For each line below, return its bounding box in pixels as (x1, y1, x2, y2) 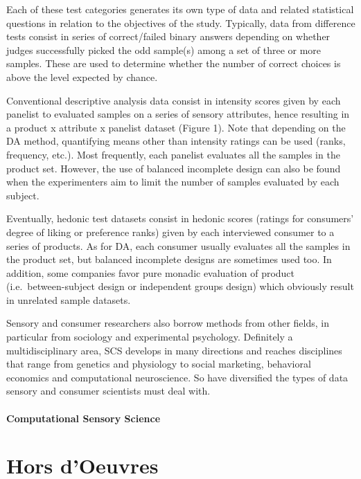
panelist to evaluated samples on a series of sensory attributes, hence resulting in (6, 107, 350, 121)
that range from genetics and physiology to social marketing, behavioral (6, 356, 311, 371)
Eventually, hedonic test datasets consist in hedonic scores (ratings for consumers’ (6, 211, 354, 226)
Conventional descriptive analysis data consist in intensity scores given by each (6, 93, 341, 107)
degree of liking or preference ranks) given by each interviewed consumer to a (6, 224, 335, 239)
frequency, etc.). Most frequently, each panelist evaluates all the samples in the (6, 147, 340, 161)
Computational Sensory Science (6, 410, 161, 425)
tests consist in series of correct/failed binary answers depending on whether (6, 29, 331, 44)
